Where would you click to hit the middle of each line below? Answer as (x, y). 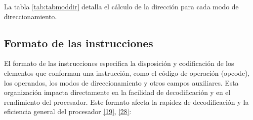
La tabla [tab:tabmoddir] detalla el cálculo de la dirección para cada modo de (121, 6)
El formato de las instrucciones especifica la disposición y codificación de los (119, 63)
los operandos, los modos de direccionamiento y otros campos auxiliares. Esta (121, 82)
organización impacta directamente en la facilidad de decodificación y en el (117, 92)
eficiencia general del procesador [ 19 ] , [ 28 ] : (68, 111)
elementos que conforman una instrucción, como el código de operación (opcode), (127, 73)
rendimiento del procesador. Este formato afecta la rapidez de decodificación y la (126, 102)
